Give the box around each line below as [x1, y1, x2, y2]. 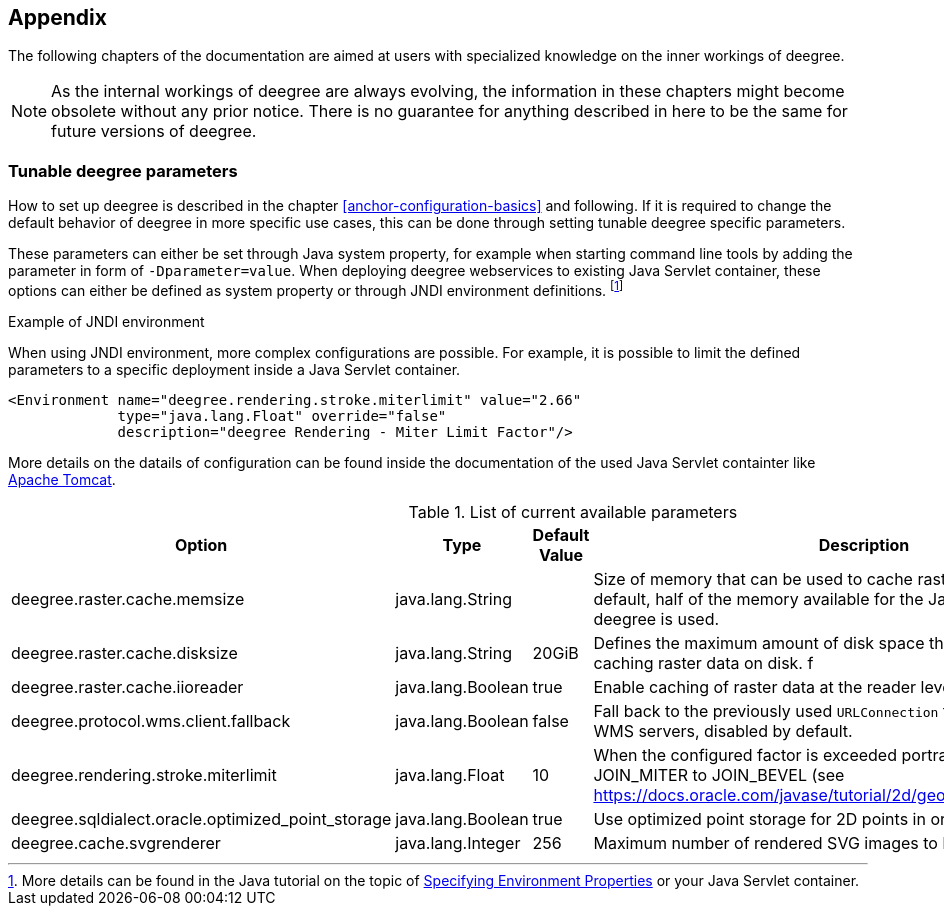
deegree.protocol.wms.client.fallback [11, 710, 291, 731]
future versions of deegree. [51, 121, 257, 142]
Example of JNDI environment [8, 312, 205, 330]
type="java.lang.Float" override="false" [117, 407, 447, 424]
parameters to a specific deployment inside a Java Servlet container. [8, 360, 461, 378]
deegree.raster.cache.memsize [11, 588, 245, 609]
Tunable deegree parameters [8, 160, 238, 181]
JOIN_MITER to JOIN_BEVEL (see [593, 764, 845, 785]
